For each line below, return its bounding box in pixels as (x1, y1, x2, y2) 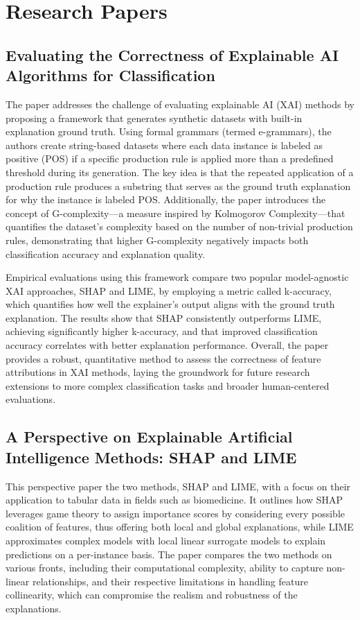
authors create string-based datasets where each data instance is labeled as (6, 137, 323, 152)
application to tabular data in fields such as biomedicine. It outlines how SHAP (6, 492, 343, 507)
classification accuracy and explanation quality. (6, 246, 206, 261)
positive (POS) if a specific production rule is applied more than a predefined (6, 151, 334, 166)
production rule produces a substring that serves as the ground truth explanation (6, 178, 351, 193)
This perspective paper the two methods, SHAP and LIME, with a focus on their (6, 479, 351, 493)
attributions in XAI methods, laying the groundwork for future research (6, 365, 310, 379)
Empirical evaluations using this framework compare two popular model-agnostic (6, 270, 349, 284)
